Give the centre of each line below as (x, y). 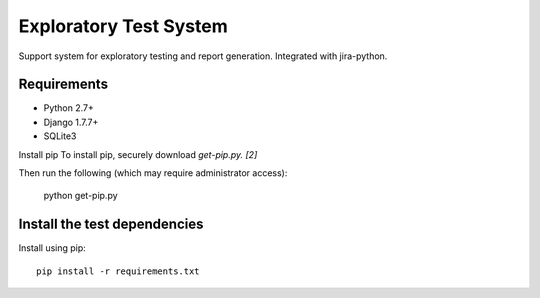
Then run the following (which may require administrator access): (153, 173)
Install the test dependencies (111, 224)
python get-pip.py (81, 196)
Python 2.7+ (69, 108)
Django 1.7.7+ (71, 122)
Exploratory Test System (123, 26)
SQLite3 (60, 136)
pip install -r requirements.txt (118, 271)
